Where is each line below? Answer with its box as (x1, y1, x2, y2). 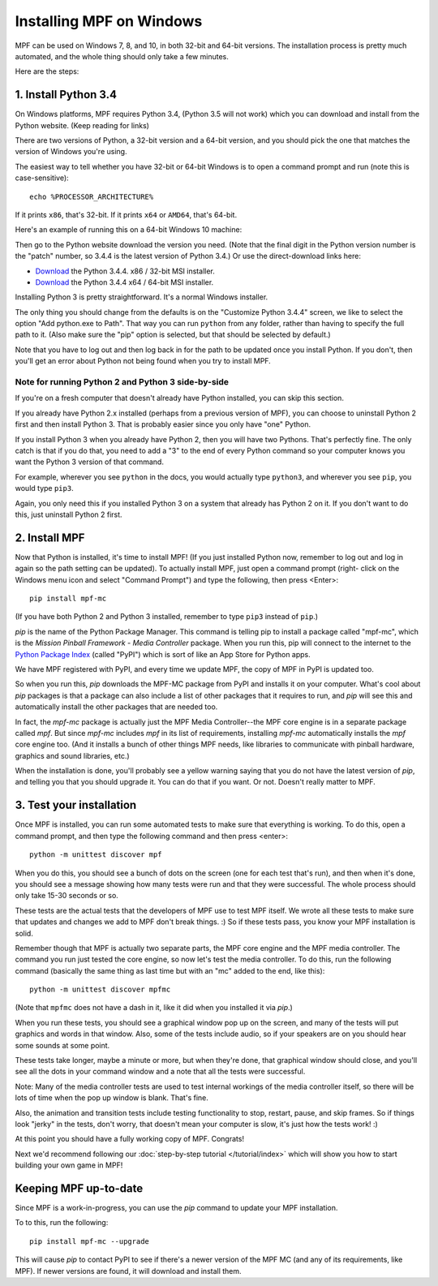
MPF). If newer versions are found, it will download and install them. (15, 1266, 243, 1275)
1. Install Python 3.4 (15, 88, 118, 101)
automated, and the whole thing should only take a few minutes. (15, 51, 229, 61)
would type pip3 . (15, 484, 74, 493)
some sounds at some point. (15, 1040, 110, 1050)
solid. (15, 928, 34, 938)
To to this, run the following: (15, 1218, 109, 1228)
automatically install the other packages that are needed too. (15, 702, 218, 712)
